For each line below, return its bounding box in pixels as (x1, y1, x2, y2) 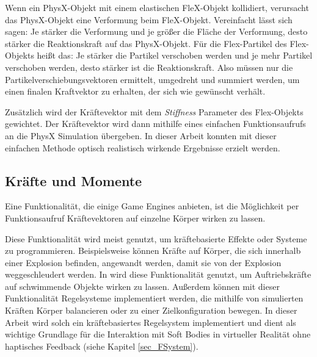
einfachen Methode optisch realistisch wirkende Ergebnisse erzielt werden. (5, 141, 280, 154)
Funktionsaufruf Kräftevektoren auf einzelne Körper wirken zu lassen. (5, 211, 266, 224)
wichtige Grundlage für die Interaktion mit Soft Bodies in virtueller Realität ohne (5, 328, 311, 341)
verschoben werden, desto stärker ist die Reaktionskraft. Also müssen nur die (5, 60, 293, 73)
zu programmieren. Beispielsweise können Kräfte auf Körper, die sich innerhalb (5, 244, 301, 257)
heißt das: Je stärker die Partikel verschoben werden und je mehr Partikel (37, 49, 313, 62)
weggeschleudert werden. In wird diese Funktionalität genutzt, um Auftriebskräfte (5, 268, 312, 281)
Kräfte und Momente (5, 171, 142, 190)
